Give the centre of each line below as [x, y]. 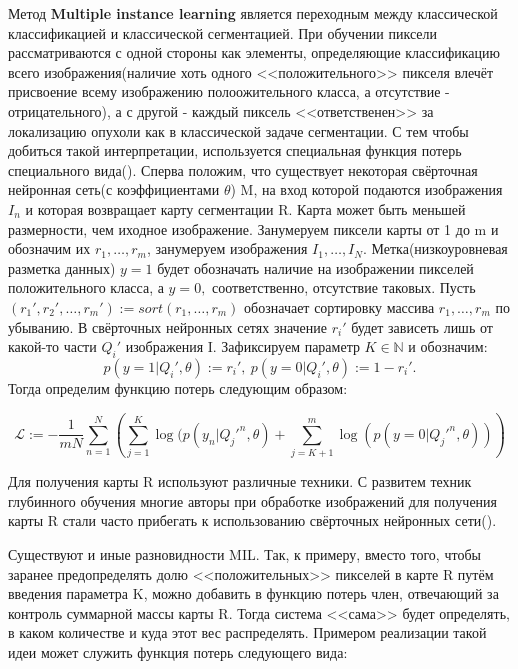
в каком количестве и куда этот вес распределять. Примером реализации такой [247, 632]
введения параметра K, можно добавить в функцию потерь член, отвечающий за [253, 593]
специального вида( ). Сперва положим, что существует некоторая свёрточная [243, 169]
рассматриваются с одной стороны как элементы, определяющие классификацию [254, 52]
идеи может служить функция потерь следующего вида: [178, 651]
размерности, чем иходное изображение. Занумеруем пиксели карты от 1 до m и [253, 228]
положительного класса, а [86, 287]
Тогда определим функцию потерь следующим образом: [178, 387]
